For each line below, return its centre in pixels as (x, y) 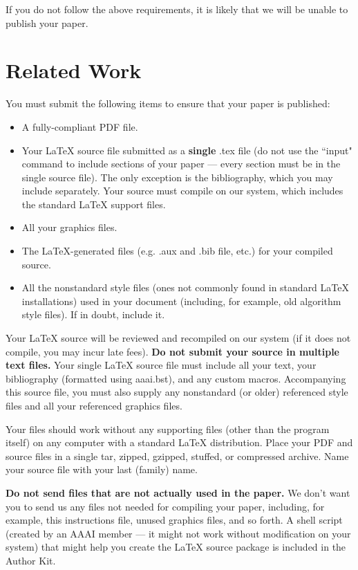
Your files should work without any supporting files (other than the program (168, 429)
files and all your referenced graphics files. (94, 405)
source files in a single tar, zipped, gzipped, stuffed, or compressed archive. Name (177, 456)
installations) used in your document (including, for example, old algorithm (181, 301)
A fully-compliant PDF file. (80, 126)
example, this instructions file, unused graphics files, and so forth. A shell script (174, 520)
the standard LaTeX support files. (94, 204)
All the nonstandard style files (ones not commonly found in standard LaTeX (185, 287)
